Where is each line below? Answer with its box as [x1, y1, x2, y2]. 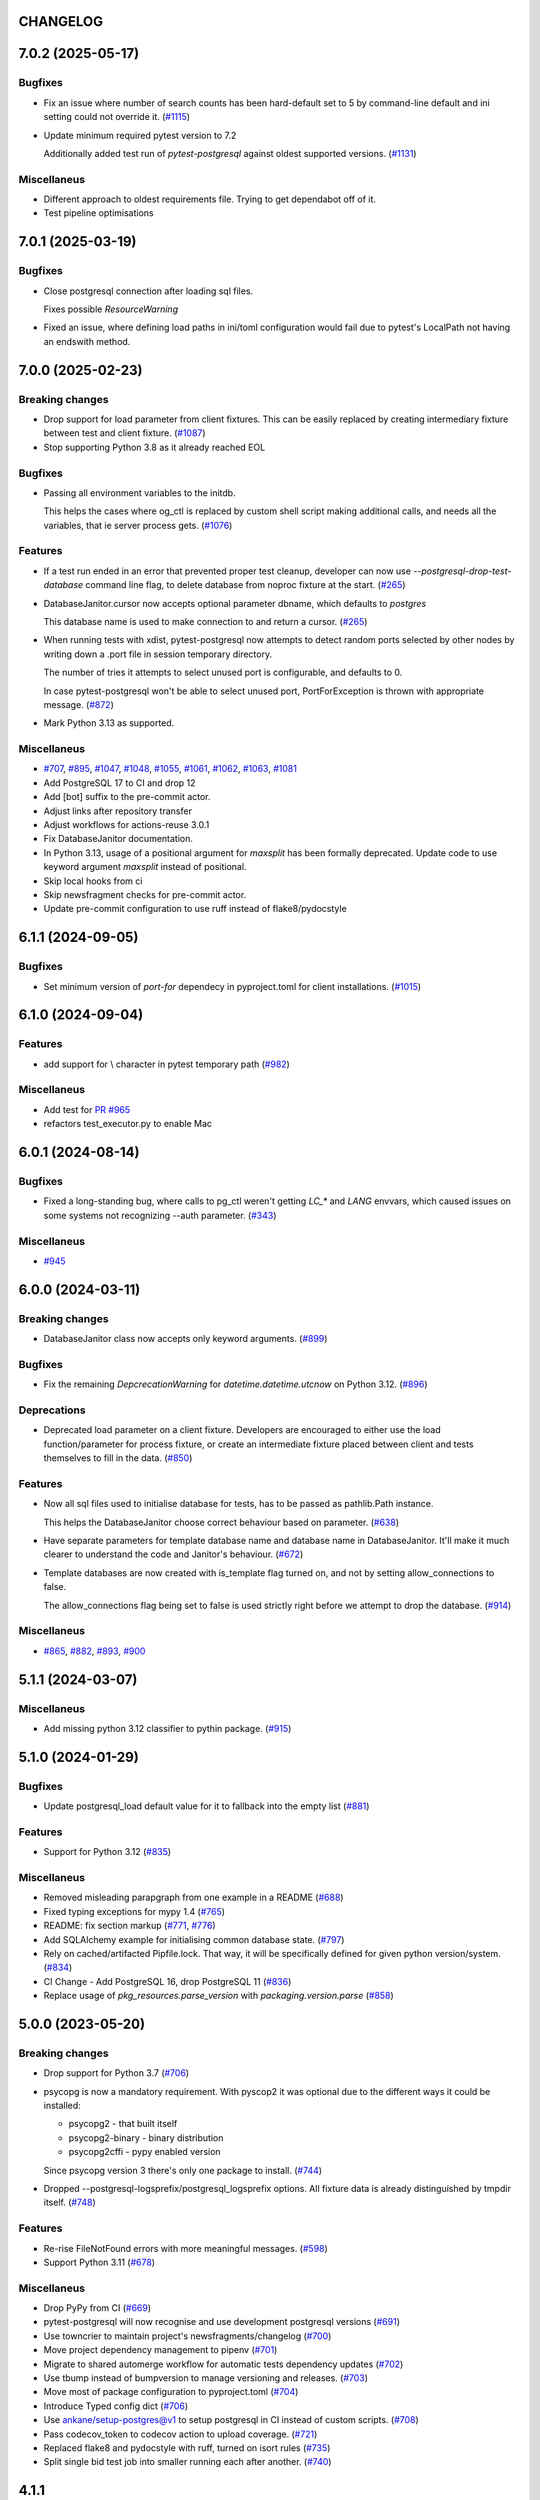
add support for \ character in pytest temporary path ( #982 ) [43, 1058, 290, 1070]
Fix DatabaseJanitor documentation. [43, 833, 194, 845]
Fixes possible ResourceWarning [43, 303, 179, 315]
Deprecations [18, 1403, 86, 1417]
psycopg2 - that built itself [68, 2118, 178, 2130]
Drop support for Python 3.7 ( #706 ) [43, 2067, 190, 2079]
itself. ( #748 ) [43, 2196, 97, 2209]
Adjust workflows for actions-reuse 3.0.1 [43, 819, 210, 831]
